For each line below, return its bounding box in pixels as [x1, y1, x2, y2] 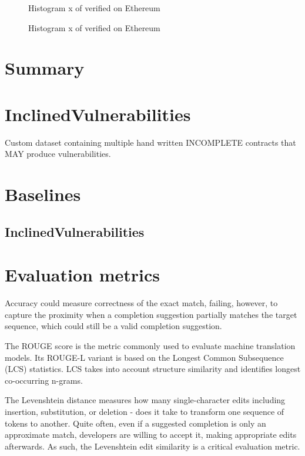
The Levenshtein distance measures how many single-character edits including [5, 394, 286, 406]
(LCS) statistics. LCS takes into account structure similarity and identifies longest [5, 363, 301, 375]
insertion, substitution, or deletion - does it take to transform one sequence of [5, 405, 284, 417]
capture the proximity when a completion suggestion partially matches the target [5, 308, 297, 320]
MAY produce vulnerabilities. [5, 147, 111, 160]
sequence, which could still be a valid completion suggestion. [5, 320, 222, 332]
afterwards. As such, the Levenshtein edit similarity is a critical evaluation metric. [5, 440, 300, 452]
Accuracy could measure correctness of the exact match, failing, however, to [5, 297, 278, 309]
